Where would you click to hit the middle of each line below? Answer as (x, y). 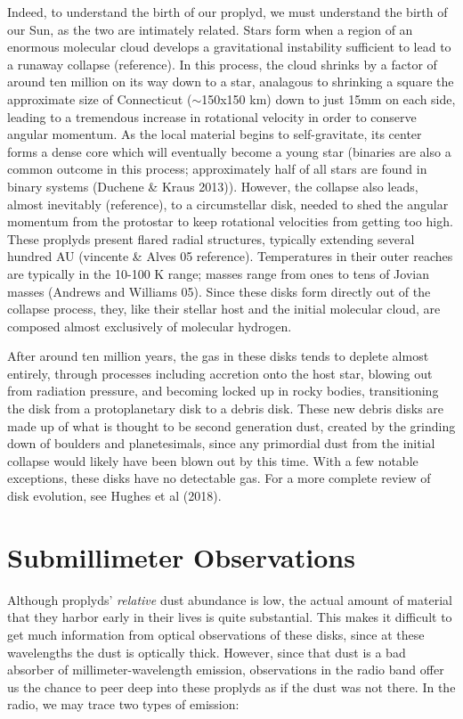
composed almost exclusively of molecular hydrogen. (150, 326)
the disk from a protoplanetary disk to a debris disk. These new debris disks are (226, 409)
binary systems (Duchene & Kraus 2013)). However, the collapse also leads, (213, 186)
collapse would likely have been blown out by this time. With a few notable (213, 460)
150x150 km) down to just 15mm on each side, (329, 98)
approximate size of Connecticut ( (100, 98)
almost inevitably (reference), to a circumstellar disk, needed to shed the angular (228, 204)
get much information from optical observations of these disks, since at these (216, 634)
